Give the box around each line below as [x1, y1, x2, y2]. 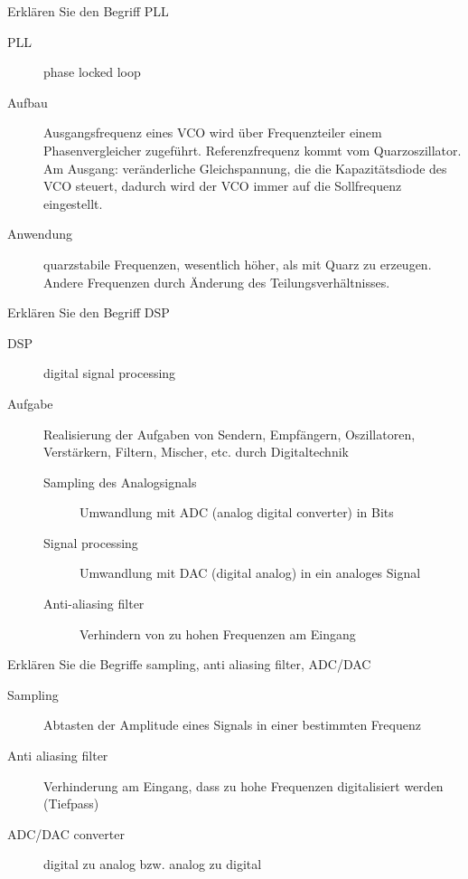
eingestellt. [43, 194, 103, 213]
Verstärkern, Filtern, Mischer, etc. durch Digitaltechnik [43, 442, 349, 461]
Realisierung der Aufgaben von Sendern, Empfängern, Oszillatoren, [43, 424, 416, 443]
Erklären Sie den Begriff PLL [7, 2, 169, 20]
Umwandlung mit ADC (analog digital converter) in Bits [80, 503, 394, 522]
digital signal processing [43, 364, 176, 383]
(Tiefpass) [43, 794, 99, 813]
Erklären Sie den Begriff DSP [7, 303, 170, 322]
